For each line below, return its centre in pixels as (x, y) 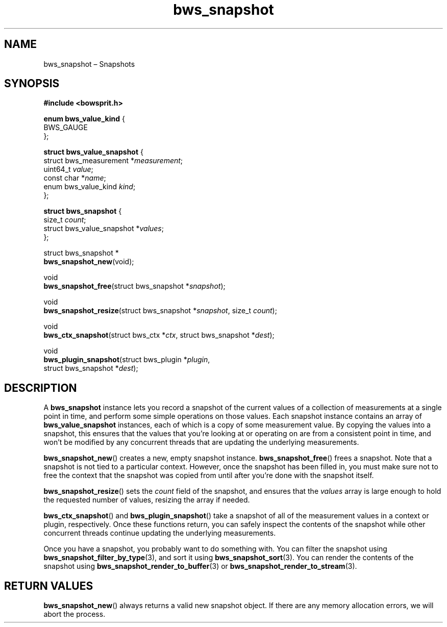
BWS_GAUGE (66, 128)
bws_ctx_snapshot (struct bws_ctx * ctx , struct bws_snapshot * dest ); (159, 335)
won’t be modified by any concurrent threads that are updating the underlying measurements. (201, 442)
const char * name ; (75, 178)
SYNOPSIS (32, 84)
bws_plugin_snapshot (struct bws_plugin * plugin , (127, 360)
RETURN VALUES (49, 586)
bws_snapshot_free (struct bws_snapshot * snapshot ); (134, 286)
